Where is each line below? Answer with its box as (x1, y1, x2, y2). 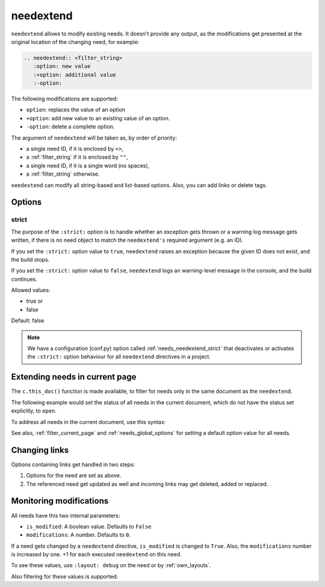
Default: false (11, 317, 45, 324)
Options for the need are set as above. (26, 472, 122, 479)
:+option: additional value (33, 71, 117, 78)
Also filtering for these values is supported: (11, 573, 119, 580)
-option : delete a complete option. (26, 123, 115, 131)
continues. (11, 275, 37, 283)
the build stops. (11, 256, 50, 263)
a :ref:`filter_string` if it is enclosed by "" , (26, 153, 128, 161)
